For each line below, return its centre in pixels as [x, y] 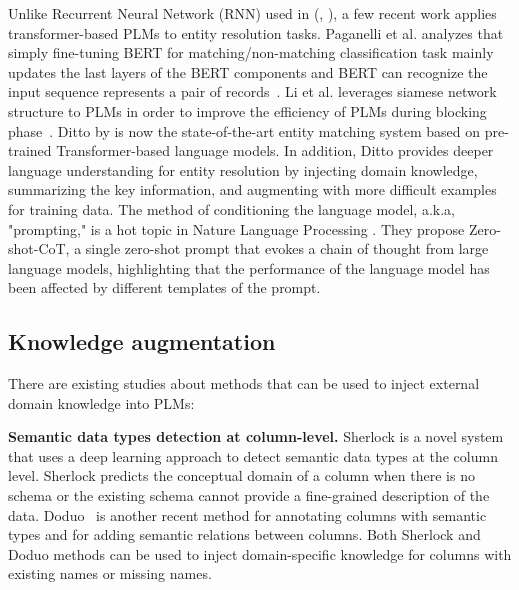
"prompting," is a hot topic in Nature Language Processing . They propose [236, 228]
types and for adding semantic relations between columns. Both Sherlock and [244, 534]
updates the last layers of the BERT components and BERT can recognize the [248, 71]
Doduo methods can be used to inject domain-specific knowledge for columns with [260, 553]
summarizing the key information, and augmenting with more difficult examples [252, 189]
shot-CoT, [39, 248]
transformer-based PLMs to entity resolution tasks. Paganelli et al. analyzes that [256, 32]
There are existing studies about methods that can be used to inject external [244, 383]
